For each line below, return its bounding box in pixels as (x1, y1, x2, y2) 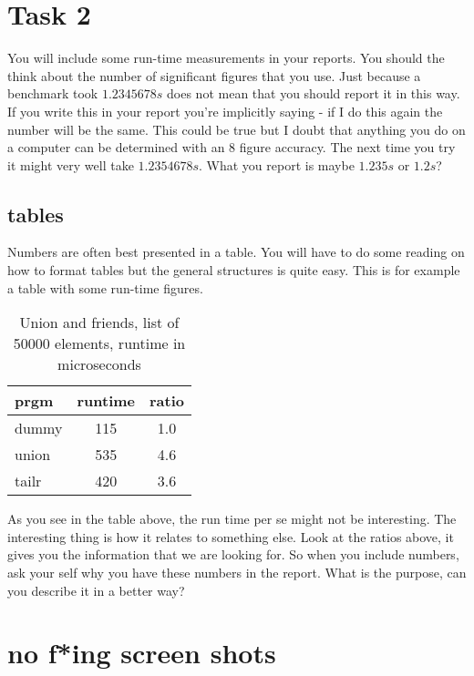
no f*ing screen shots (7, 634, 276, 671)
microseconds (57, 353, 141, 375)
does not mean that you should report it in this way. (167, 84, 460, 103)
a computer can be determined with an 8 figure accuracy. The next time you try (7, 138, 456, 157)
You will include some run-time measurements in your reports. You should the (7, 48, 445, 67)
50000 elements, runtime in (13, 333, 186, 354)
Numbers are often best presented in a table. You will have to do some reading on (7, 242, 465, 261)
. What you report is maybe (199, 155, 355, 174)
